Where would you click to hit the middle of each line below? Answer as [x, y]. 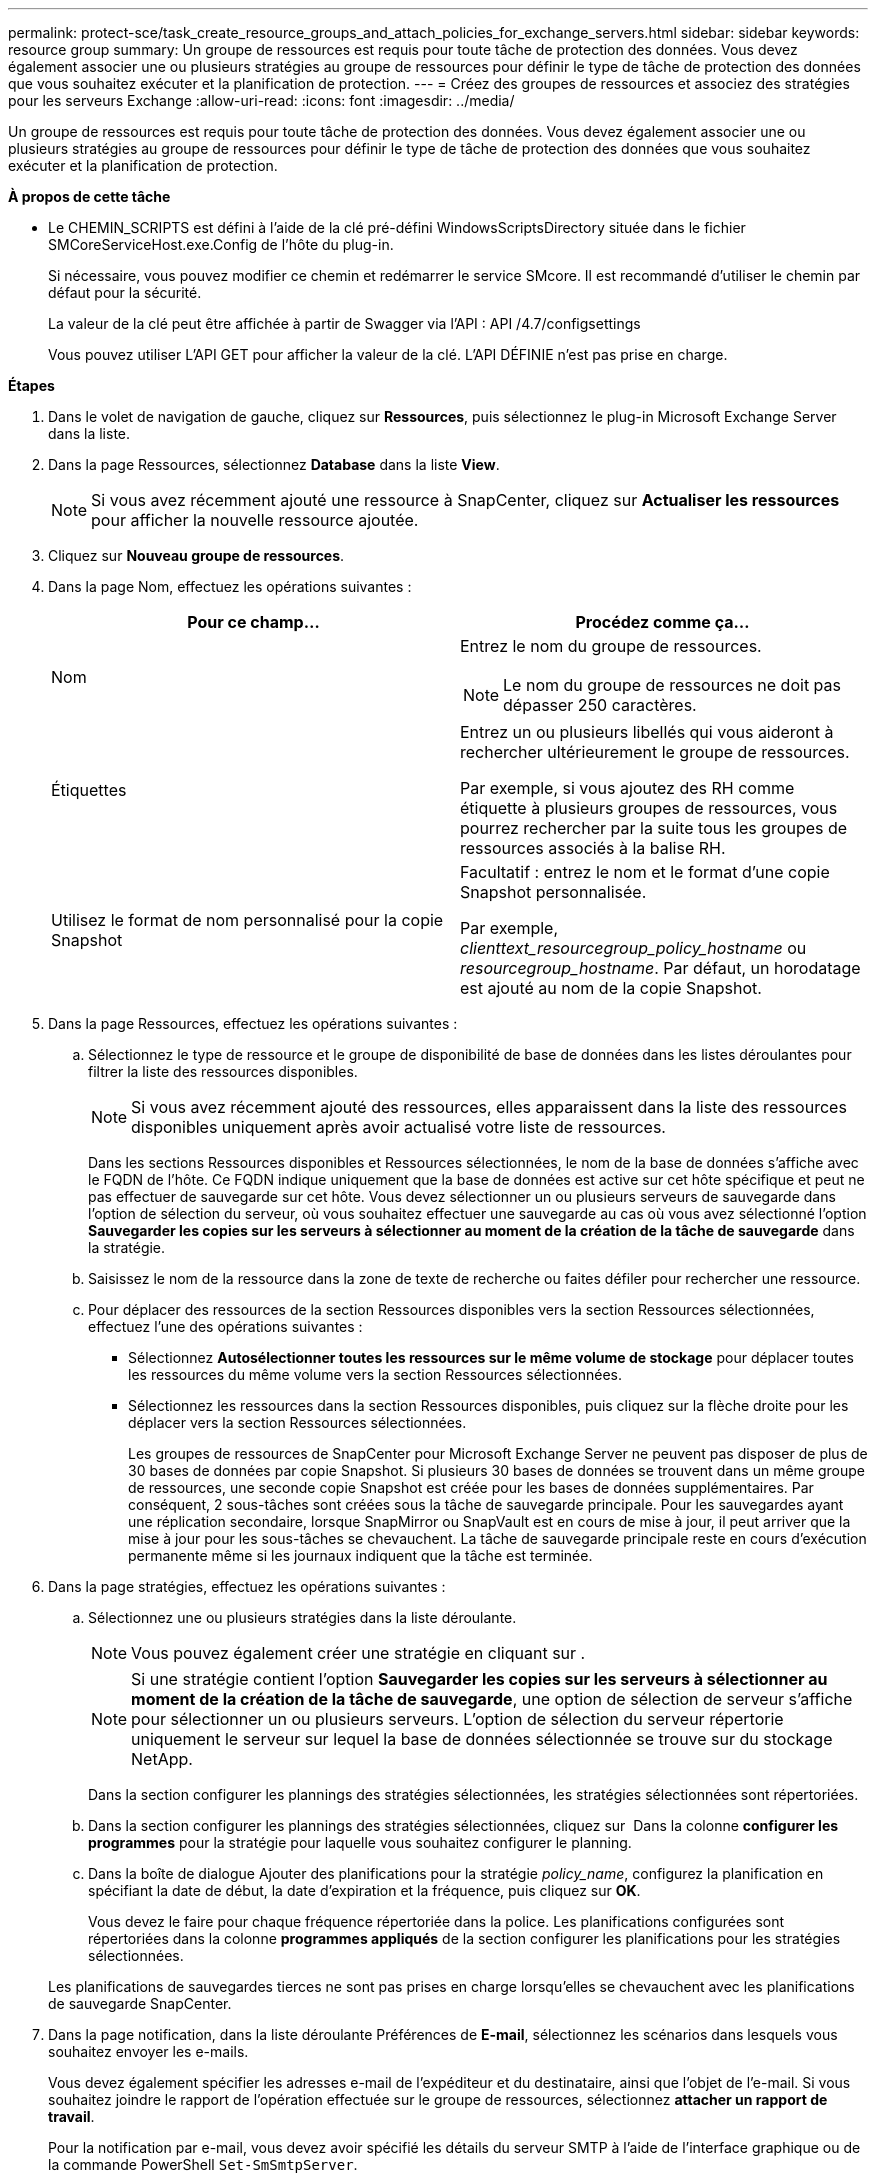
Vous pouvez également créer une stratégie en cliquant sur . [358, 1653]
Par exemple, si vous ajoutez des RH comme [627, 788]
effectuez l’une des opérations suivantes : [225, 1326]
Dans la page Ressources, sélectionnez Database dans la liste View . [274, 464]
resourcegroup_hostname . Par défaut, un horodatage [660, 968]
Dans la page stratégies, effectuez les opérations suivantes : [247, 1586]
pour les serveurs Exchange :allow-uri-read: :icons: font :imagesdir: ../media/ [261, 100]
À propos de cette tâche [89, 196]
